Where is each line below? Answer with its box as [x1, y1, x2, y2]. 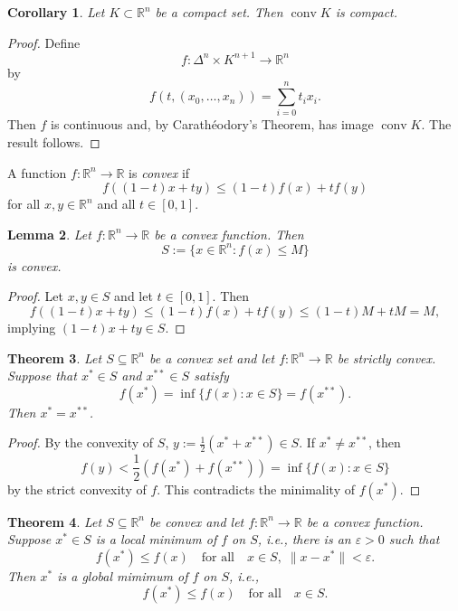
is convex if [129, 163, 190, 182]
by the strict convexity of [7, 479, 147, 498]
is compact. [335, 3, 398, 21]
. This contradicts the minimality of [157, 479, 356, 498]
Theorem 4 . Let [7, 512, 102, 531]
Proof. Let [7, 287, 63, 305]
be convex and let [149, 512, 244, 531]
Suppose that [7, 366, 77, 385]
